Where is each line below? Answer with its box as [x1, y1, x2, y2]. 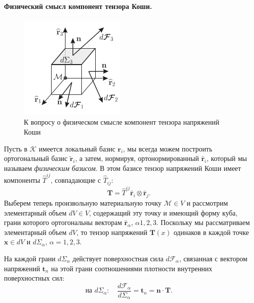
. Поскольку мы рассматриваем [156, 217, 250, 227]
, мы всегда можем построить [123, 143, 212, 153]
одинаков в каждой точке [174, 227, 249, 237]
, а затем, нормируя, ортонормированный [75, 153, 199, 163]
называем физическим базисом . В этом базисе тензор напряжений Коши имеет [4, 162, 241, 173]
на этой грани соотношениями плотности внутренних [51, 263, 212, 273]
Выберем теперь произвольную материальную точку [4, 198, 162, 208]
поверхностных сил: [4, 273, 64, 283]
